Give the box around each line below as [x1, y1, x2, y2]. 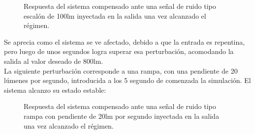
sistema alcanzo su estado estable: [4, 84, 106, 95]
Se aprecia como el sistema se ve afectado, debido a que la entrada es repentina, [4, 36, 245, 47]
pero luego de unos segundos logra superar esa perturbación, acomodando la [4, 46, 234, 56]
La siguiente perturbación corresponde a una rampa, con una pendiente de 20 [4, 65, 238, 76]
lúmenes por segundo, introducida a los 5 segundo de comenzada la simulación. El [4, 75, 251, 85]
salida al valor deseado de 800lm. [4, 55, 103, 66]
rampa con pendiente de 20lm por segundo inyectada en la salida [24, 110, 219, 121]
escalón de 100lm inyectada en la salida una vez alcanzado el [24, 10, 206, 21]
